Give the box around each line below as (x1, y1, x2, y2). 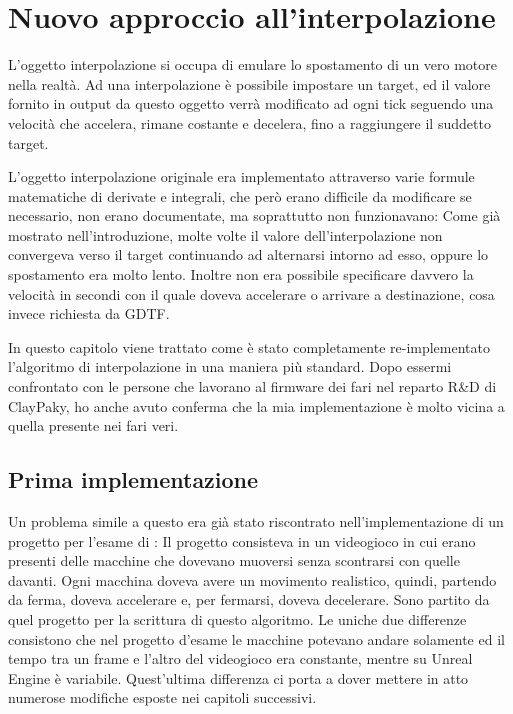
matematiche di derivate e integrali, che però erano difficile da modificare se (8, 185, 472, 206)
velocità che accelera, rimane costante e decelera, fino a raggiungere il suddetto (8, 112, 491, 133)
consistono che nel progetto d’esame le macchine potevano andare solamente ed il (8, 628, 505, 649)
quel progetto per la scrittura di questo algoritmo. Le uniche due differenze (8, 608, 467, 629)
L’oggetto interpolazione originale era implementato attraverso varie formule (8, 166, 475, 187)
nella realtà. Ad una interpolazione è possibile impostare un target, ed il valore (8, 73, 491, 94)
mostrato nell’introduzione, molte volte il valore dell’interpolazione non (8, 224, 443, 245)
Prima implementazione (8, 464, 259, 495)
